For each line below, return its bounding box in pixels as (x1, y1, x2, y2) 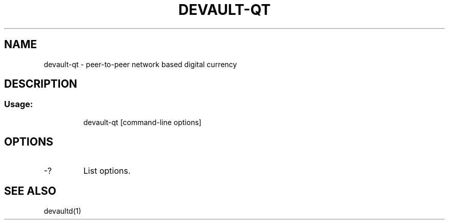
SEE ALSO (4, 185, 56, 198)
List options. (83, 165, 131, 176)
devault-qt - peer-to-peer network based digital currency (44, 59, 237, 69)
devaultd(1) (44, 206, 81, 215)
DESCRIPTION (4, 77, 77, 91)
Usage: (4, 99, 33, 110)
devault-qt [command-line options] (83, 117, 201, 127)
